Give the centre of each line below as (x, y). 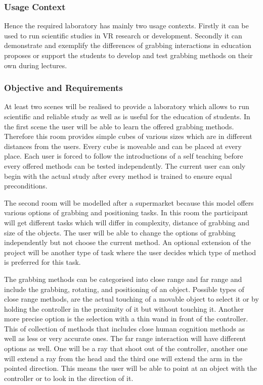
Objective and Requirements (63, 88)
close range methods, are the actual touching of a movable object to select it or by (131, 299)
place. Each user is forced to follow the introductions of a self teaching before (124, 156)
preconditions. (26, 186)
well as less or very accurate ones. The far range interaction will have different (125, 338)
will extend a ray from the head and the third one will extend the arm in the (123, 358)
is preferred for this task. (42, 262)
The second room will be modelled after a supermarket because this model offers (129, 202)
